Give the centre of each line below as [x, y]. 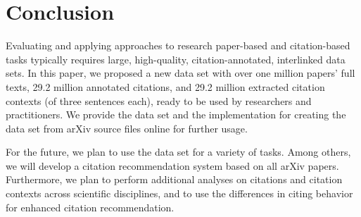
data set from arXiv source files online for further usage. [127, 128]
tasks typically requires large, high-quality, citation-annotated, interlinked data [176, 59]
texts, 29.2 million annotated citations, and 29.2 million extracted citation [165, 86]
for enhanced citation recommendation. [90, 207]
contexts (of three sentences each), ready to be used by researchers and [159, 100]
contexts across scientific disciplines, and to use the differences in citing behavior [179, 193]
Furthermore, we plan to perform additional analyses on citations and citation [174, 179]
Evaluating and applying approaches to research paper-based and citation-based [178, 45]
